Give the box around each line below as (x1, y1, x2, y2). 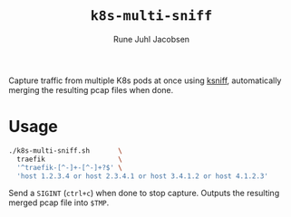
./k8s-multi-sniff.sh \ (8, 146, 123, 156)
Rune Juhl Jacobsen (112, 33, 190, 44)
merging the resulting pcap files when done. (8, 84, 174, 95)
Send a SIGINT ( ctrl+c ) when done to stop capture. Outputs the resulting (8, 188, 280, 199)
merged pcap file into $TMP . (8, 197, 110, 208)
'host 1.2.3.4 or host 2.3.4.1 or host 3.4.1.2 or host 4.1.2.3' (16, 171, 269, 181)
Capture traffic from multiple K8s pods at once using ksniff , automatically (8, 75, 282, 86)
